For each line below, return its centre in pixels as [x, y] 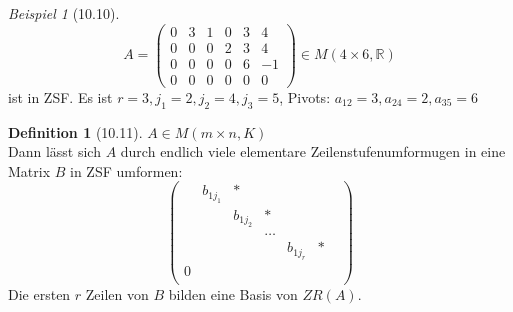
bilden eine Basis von [233, 293]
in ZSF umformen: [126, 170]
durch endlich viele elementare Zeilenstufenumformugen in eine [313, 151]
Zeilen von [117, 293]
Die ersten [39, 293]
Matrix [29, 170]
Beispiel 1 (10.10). [64, 13]
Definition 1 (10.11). [75, 131]
